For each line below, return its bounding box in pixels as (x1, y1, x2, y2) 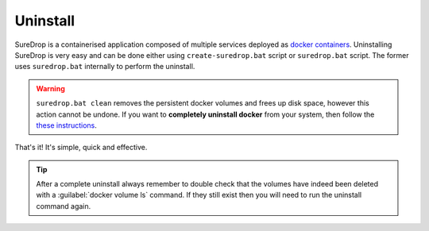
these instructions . (36, 120, 97, 130)
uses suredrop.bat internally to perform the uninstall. (14, 62, 195, 71)
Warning (36, 83, 65, 93)
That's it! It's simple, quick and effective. (14, 143, 148, 152)
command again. (36, 201, 91, 210)
